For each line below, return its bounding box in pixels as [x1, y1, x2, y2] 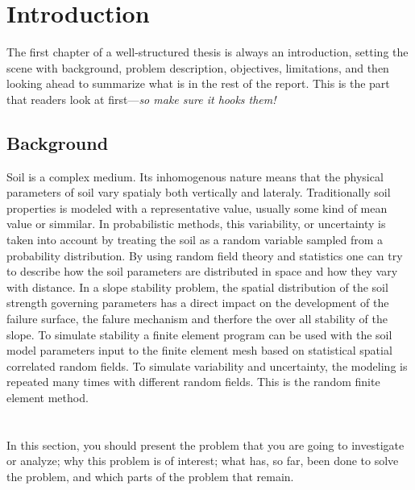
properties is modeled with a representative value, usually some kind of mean [6, 199, 388, 216]
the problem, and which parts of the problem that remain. [6, 467, 294, 484]
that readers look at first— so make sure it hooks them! [6, 90, 276, 107]
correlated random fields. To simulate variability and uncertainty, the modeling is [6, 357, 408, 374]
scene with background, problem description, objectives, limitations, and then [6, 59, 389, 76]
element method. [6, 389, 89, 406]
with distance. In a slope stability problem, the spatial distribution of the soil [6, 278, 388, 295]
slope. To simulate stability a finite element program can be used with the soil [6, 326, 392, 343]
